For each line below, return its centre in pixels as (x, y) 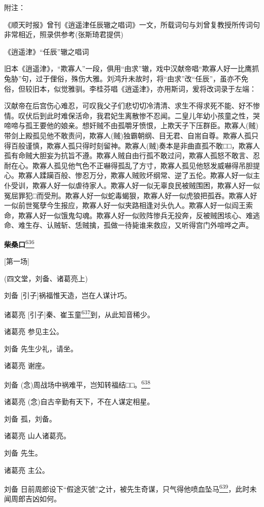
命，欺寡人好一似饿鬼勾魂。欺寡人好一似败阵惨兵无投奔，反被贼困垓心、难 (128, 215)
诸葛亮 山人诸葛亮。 (37, 436)
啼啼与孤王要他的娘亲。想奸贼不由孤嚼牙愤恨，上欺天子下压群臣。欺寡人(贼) (131, 125)
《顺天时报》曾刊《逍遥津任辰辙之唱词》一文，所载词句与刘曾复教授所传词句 (132, 24)
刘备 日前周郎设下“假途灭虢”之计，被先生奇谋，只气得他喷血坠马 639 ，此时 (127, 488)
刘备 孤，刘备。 (30, 418)
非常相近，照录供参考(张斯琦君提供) (64, 34)
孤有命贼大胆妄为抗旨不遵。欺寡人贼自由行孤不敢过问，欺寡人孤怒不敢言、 (128, 155)
